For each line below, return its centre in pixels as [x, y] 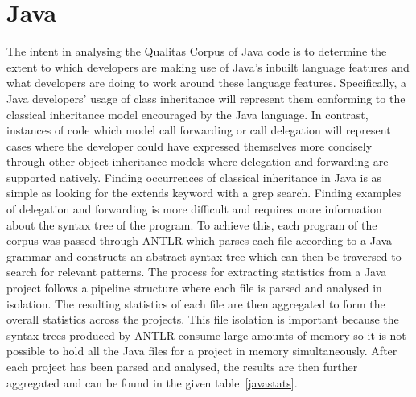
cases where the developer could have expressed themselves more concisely [189, 145]
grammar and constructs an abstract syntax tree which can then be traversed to [204, 256]
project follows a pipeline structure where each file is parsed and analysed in [194, 288]
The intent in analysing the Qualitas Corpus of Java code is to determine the [197, 51]
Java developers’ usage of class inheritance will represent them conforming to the [206, 98]
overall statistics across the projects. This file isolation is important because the [203, 319]
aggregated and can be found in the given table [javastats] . [152, 382]
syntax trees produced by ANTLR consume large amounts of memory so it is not [206, 335]
